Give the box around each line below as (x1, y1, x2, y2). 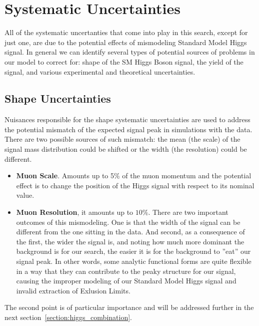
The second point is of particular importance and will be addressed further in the (4, 302, 254, 312)
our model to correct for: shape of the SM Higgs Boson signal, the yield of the (4, 56, 243, 67)
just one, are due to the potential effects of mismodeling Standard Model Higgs (4, 37, 247, 47)
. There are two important (148, 207, 228, 217)
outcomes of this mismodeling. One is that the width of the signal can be (16, 216, 240, 227)
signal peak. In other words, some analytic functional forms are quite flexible (16, 256, 251, 266)
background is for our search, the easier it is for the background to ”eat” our (16, 246, 251, 256)
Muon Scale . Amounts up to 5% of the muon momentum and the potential (16, 170, 251, 181)
